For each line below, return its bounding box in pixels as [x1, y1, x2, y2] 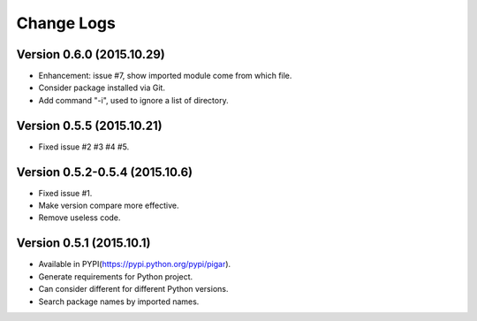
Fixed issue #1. [38, 187, 93, 198]
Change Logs [16, 13, 117, 33]
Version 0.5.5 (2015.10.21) [16, 118, 163, 133]
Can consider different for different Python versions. [38, 284, 229, 294]
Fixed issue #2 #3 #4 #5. [38, 141, 130, 152]
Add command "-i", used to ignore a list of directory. [38, 95, 229, 105]
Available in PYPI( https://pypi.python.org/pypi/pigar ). [38, 259, 231, 270]
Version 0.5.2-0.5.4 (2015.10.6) [16, 164, 193, 180]
